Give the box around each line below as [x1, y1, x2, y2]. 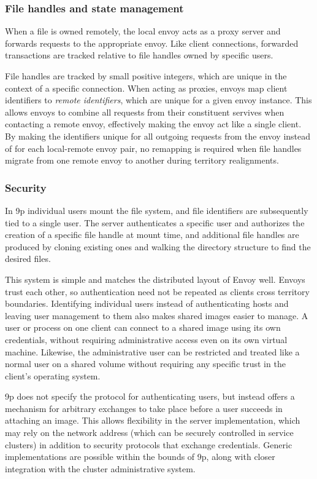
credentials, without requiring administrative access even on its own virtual [5, 333, 288, 346]
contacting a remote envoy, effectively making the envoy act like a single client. [5, 117, 302, 130]
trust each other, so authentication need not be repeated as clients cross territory [5, 285, 310, 298]
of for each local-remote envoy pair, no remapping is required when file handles [5, 141, 302, 154]
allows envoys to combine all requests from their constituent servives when [5, 105, 285, 118]
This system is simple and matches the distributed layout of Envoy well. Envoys [5, 272, 305, 285]
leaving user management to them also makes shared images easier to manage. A [5, 309, 308, 322]
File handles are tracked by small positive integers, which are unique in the [5, 69, 287, 82]
